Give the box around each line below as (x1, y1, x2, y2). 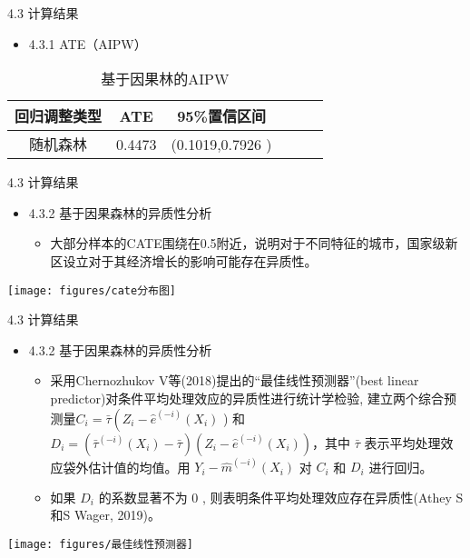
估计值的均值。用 (88, 457, 191, 476)
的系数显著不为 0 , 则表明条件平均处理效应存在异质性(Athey (98, 487, 452, 506)
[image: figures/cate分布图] (7, 284, 177, 297)
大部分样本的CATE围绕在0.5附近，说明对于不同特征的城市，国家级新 (50, 234, 458, 253)
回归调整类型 (15, 105, 103, 127)
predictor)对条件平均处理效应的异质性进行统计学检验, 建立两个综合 (50, 389, 444, 407)
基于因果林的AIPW (101, 68, 230, 90)
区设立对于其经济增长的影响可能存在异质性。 (50, 251, 318, 270)
